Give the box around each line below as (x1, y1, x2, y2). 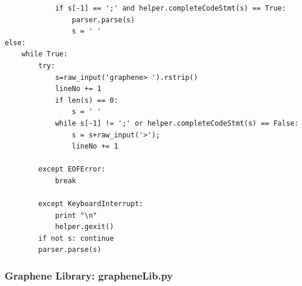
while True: (21, 50, 68, 59)
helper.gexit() (55, 223, 114, 231)
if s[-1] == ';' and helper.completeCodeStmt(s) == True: (55, 4, 286, 12)
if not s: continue (38, 234, 114, 243)
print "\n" (55, 211, 97, 220)
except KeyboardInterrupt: (38, 200, 144, 208)
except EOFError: (38, 165, 106, 174)
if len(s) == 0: (55, 96, 118, 105)
